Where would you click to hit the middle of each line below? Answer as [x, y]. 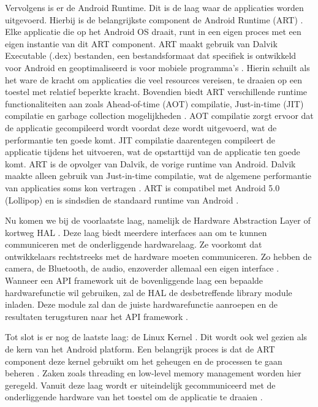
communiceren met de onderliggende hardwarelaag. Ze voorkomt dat [134, 244]
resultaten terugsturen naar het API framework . [97, 316]
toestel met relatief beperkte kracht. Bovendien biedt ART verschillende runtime [156, 92]
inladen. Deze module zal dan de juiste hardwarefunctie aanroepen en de [141, 304]
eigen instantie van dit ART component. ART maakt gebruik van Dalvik [141, 43]
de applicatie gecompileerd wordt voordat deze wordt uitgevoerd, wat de [141, 127]
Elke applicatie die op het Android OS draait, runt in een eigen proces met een [153, 32]
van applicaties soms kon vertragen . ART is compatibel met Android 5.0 [142, 187]
